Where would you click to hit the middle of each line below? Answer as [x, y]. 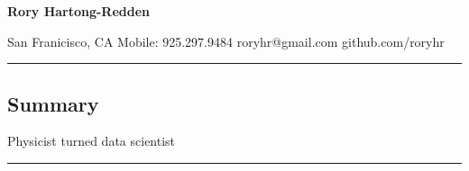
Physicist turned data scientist [92, 141]
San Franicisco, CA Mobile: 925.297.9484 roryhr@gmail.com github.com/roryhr [226, 41]
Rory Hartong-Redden [79, 11]
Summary [53, 103]
